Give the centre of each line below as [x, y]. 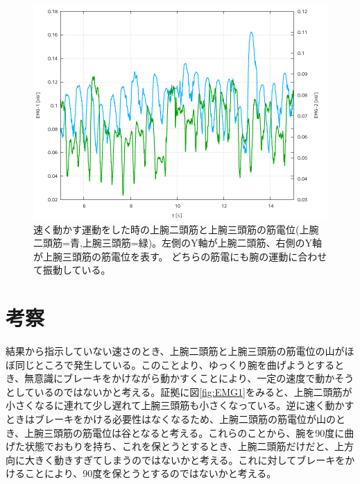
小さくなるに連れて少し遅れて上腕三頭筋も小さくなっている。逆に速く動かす [180, 405]
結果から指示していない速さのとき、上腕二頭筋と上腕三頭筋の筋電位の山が [175, 351]
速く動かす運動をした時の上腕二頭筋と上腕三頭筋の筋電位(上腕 [176, 229]
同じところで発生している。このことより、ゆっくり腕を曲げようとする [175, 364]
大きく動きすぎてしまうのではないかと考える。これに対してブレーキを [185, 459]
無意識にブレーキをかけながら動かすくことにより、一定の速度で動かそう [189, 378]
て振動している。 [72, 270]
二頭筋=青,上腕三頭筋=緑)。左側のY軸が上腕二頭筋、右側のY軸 [178, 243]
